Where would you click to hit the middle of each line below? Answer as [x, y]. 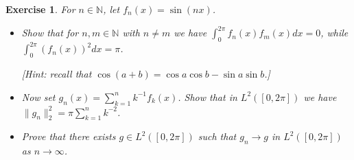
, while [334, 33]
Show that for [50, 33]
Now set [38, 96]
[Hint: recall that [57, 74]
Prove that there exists [69, 136]
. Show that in [208, 96]
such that [217, 136]
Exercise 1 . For [40, 9]
